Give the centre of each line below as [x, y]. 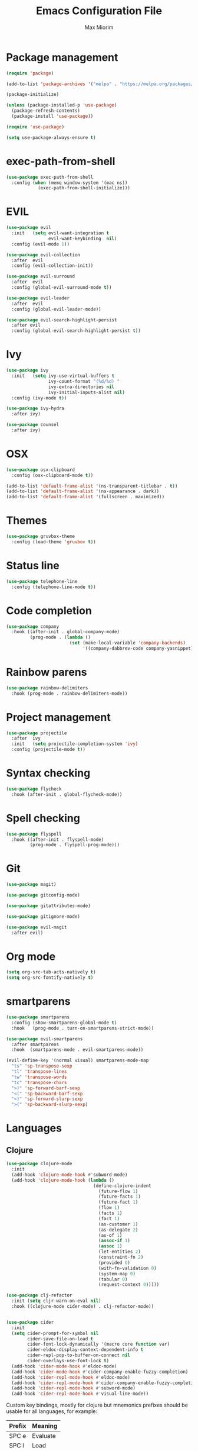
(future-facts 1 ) [120, 1197]
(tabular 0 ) [113, 1279]
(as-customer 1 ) [118, 1224]
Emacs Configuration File [99, 11]
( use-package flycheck [34, 789]
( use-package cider [30, 1322]
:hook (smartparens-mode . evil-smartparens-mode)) [77, 1050]
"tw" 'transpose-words [39, 1077]
